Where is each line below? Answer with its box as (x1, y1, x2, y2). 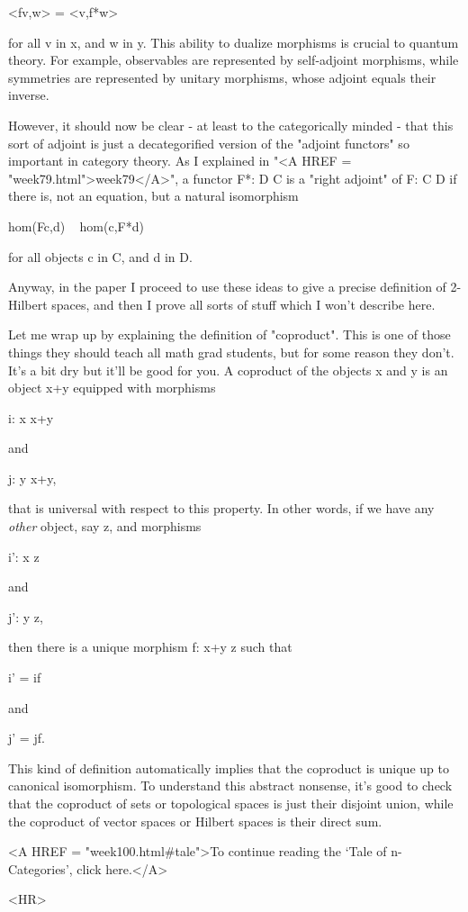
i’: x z (8, 546, 40, 565)
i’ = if (8, 668, 41, 687)
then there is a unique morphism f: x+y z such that (8, 637, 292, 656)
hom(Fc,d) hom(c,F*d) (8, 216, 144, 235)
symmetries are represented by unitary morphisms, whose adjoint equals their (8, 68, 436, 86)
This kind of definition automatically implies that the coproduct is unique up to (8, 758, 449, 777)
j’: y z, (8, 607, 43, 626)
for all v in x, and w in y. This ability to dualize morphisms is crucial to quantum (8, 32, 459, 51)
